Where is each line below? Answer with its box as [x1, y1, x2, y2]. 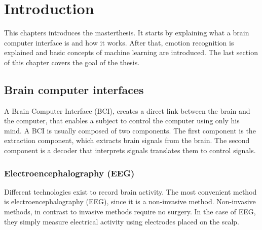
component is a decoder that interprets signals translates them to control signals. [4, 145, 256, 156]
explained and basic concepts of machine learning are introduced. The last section [4, 47, 258, 58]
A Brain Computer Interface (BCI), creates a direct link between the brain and [4, 105, 250, 116]
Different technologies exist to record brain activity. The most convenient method [4, 186, 257, 197]
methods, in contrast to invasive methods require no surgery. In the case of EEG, [4, 206, 256, 217]
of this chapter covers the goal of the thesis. [4, 57, 140, 67]
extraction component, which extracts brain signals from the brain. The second [4, 135, 250, 146]
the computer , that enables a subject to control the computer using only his [4, 115, 240, 126]
